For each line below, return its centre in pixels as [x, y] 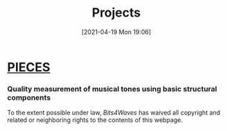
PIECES [29, 67]
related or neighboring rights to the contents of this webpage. [95, 120]
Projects [116, 13]
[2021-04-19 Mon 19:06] [116, 32]
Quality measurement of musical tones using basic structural [112, 89]
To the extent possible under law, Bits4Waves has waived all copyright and [114, 113]
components [29, 97]
